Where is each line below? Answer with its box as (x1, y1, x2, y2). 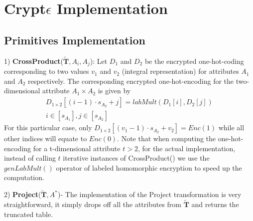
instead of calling (4, 153, 56, 163)
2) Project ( (4, 189, 41, 200)
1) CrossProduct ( (4, 55, 64, 66)
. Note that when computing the (117, 133, 216, 144)
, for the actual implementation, (137, 143, 236, 153)
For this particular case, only (4, 122, 92, 133)
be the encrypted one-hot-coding (144, 55, 244, 66)
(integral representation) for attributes (122, 66, 239, 76)
